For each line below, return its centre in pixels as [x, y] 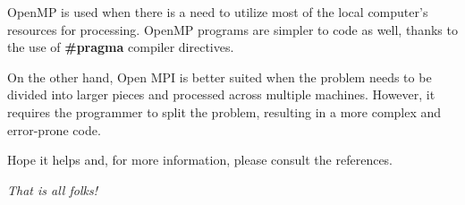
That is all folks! [52, 189]
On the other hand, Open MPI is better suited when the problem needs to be [220, 77]
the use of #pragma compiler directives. [121, 47]
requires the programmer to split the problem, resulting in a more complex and [224, 111]
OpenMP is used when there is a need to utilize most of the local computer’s [218, 12]
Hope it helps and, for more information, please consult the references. [200, 160]
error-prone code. [54, 129]
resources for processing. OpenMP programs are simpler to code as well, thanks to [232, 29]
